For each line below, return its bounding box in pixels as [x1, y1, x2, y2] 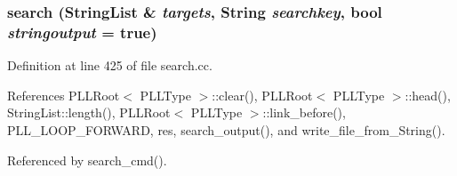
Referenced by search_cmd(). [7, 150, 167, 169]
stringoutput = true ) [7, 20, 157, 43]
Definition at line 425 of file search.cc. [7, 56, 212, 75]
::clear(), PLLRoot [212, 85, 313, 104]
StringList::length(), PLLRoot [7, 103, 171, 122]
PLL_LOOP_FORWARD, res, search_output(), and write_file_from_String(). [7, 120, 445, 139]
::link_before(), [262, 103, 346, 122]
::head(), [405, 85, 451, 104]
